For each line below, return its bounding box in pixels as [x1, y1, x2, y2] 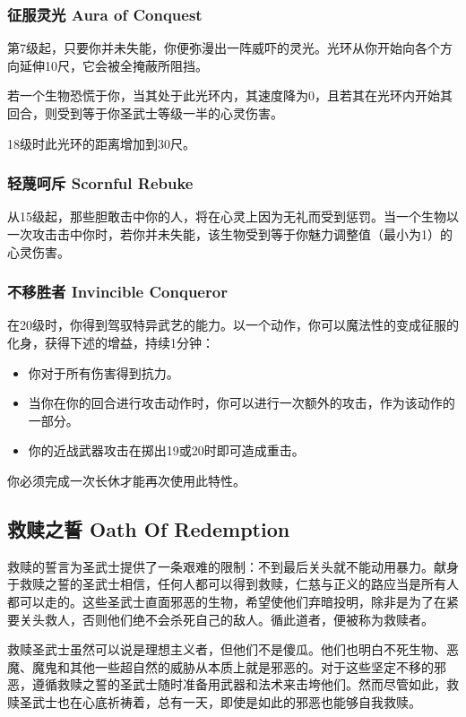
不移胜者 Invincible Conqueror [7, 281, 228, 303]
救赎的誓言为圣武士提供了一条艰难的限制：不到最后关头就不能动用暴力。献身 [7, 557, 459, 575]
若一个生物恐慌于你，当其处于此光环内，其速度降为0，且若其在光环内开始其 [7, 86, 453, 105]
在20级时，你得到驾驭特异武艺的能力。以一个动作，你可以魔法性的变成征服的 [7, 315, 459, 334]
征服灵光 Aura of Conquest [7, 3, 203, 25]
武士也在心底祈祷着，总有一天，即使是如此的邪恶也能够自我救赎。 [31, 692, 421, 711]
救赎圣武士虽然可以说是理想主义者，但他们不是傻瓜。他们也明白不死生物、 [7, 640, 446, 659]
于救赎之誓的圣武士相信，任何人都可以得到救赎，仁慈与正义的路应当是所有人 [7, 574, 459, 593]
